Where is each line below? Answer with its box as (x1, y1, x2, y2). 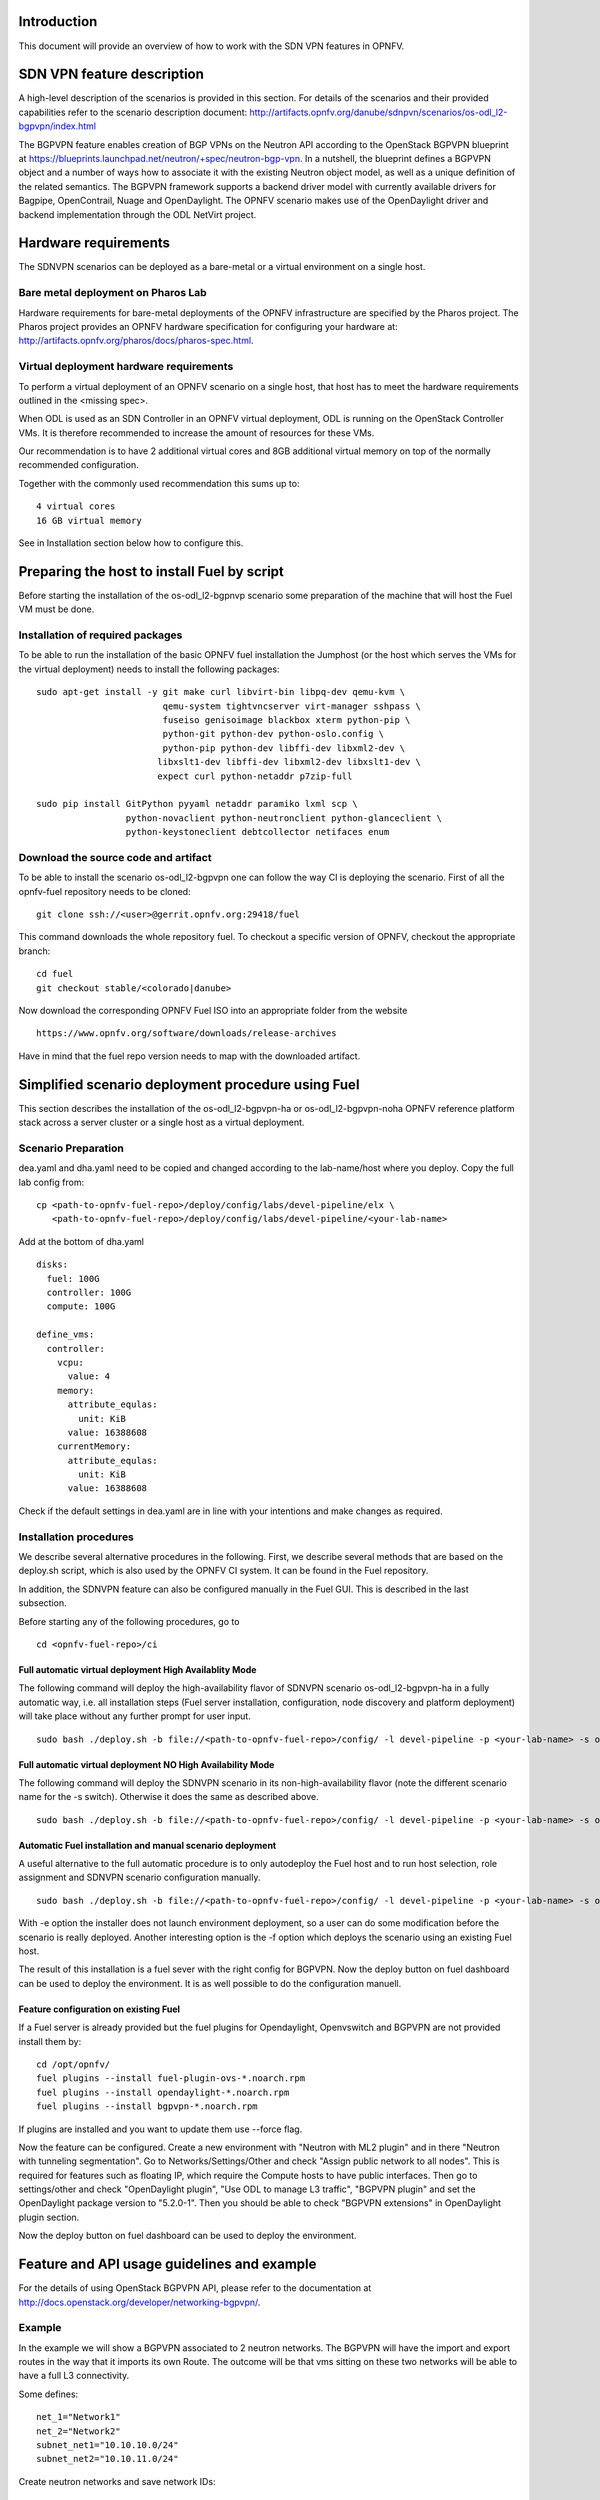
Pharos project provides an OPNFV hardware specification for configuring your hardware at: (18, 320, 399, 332)
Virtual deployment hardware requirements (18, 360, 234, 374)
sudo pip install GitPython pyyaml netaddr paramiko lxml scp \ (36, 798, 359, 810)
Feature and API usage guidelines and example (18, 2256, 317, 2273)
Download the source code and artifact (18, 850, 212, 864)
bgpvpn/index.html (18, 120, 97, 132)
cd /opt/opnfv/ (36, 2058, 111, 2070)
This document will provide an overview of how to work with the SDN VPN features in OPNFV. (18, 40, 405, 52)
